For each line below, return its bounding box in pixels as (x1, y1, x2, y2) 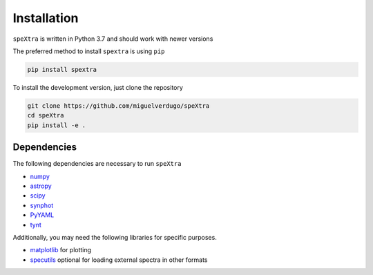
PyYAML (30, 211, 55, 219)
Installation (12, 10, 79, 26)
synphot (30, 201, 54, 209)
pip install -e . (27, 121, 86, 129)
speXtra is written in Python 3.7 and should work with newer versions (12, 35, 213, 43)
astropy (30, 182, 52, 190)
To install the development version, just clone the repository (12, 83, 183, 91)
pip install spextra (27, 66, 97, 73)
